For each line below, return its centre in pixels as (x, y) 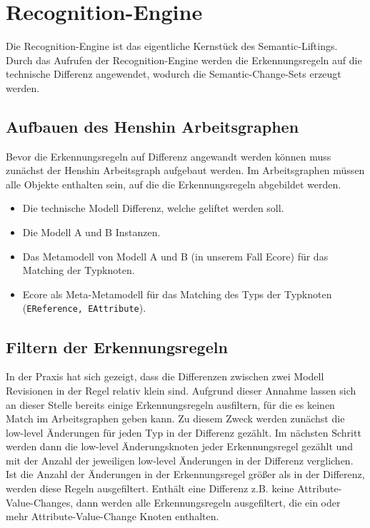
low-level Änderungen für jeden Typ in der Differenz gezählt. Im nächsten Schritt (184, 432)
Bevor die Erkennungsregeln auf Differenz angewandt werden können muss (169, 156)
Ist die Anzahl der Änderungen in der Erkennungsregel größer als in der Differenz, (185, 474)
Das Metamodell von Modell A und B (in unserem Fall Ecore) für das (175, 256)
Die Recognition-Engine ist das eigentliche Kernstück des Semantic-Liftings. (172, 46)
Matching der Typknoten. (79, 270)
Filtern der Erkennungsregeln (117, 346)
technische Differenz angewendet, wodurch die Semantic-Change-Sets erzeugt (174, 74)
